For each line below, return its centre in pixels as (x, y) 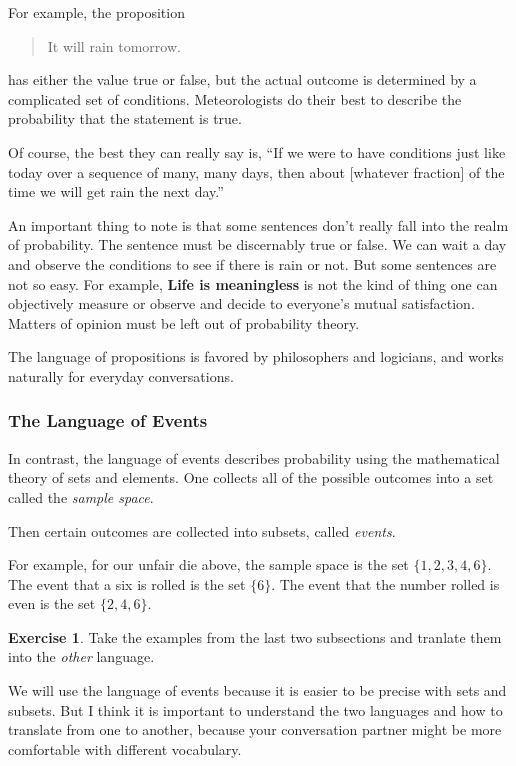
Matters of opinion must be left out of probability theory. (184, 322)
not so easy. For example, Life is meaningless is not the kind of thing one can (253, 283)
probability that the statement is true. (125, 118)
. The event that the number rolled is (385, 583)
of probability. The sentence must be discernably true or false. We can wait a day (257, 244)
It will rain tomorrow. (114, 45)
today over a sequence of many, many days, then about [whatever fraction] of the (256, 171)
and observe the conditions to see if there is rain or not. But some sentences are (252, 263)
